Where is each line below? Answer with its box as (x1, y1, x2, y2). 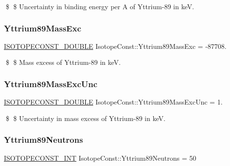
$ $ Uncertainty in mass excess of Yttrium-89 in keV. (5, 113, 165, 123)
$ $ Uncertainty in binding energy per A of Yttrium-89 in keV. (5, 1, 194, 11)
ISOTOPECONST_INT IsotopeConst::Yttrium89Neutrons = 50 (4, 152, 197, 163)
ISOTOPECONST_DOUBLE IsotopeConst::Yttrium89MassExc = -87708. (4, 41, 227, 51)
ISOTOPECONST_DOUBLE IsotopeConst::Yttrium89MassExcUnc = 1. (4, 97, 223, 107)
